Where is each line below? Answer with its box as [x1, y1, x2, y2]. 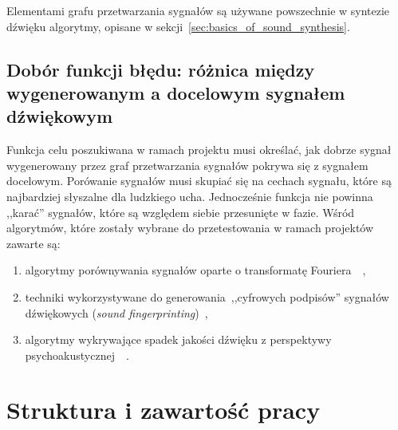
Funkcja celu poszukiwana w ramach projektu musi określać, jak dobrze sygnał [6, 141, 392, 158]
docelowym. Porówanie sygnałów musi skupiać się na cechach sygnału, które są [6, 172, 392, 189]
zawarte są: [6, 235, 61, 251]
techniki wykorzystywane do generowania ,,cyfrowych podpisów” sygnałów [25, 288, 389, 305]
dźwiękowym [6, 104, 113, 128]
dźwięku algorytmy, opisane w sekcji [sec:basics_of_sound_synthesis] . [6, 18, 350, 34]
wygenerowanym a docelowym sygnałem [6, 80, 345, 105]
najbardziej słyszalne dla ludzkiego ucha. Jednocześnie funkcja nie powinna [6, 187, 373, 204]
